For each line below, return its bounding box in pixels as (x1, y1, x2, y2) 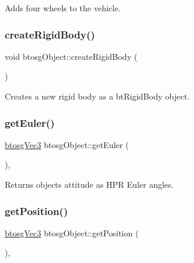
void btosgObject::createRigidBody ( (5, 50, 138, 62)
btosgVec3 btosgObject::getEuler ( (5, 138, 129, 150)
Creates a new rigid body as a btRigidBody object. (5, 90, 190, 102)
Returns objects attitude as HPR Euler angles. (5, 178, 174, 190)
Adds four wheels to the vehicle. (5, 2, 121, 14)
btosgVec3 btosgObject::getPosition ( (5, 226, 139, 239)
